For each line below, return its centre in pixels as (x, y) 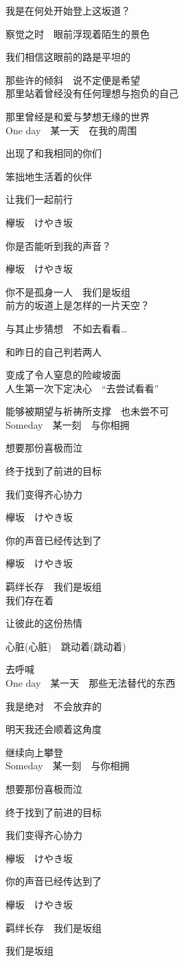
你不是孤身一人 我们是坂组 (68, 291)
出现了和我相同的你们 (54, 153)
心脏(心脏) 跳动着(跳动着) (66, 646)
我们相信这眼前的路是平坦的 (68, 57)
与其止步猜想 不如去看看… (67, 328)
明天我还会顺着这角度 (54, 729)
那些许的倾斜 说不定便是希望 (73, 79)
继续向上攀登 (34, 752)
